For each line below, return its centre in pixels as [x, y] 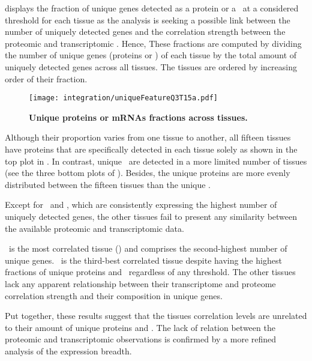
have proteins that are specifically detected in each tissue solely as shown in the [151, 149]
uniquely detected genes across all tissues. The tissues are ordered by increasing [151, 66]
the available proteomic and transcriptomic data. [94, 228]
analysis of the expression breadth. [68, 350]
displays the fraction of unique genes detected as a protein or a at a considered [152, 8]
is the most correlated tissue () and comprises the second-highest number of [148, 248]
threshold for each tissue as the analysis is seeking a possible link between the [148, 20]
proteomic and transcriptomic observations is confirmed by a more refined [141, 339]
